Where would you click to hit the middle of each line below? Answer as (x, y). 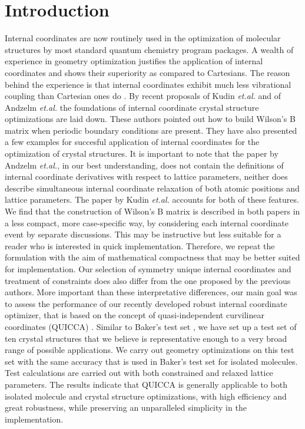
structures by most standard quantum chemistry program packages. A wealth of (149, 49)
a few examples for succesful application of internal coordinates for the (132, 142)
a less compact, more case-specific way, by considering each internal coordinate (147, 222)
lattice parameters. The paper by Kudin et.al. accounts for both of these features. (152, 199)
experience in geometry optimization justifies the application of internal (134, 61)
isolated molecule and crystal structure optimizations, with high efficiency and (146, 396)
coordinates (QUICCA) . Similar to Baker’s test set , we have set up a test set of (151, 326)
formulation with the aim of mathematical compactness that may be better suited (152, 257)
